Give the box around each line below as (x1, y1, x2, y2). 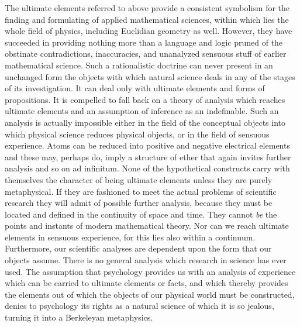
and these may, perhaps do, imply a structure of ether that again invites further (5, 150, 291, 163)
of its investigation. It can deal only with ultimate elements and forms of (5, 82, 265, 94)
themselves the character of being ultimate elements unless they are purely (5, 173, 273, 185)
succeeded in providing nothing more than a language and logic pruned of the (5, 36, 283, 48)
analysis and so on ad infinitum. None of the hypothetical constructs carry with (5, 162, 290, 174)
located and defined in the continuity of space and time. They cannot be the (5, 208, 277, 220)
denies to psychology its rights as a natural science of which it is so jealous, (5, 300, 274, 312)
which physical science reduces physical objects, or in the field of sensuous (5, 128, 270, 140)
